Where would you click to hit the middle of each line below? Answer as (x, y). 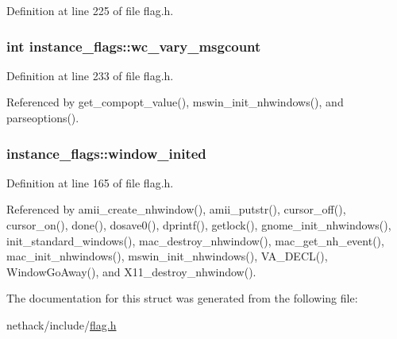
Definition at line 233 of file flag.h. (90, 75)
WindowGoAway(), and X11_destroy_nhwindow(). (131, 271)
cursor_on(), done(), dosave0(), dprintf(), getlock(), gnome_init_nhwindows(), (199, 225)
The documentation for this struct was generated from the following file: (182, 298)
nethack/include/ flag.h (62, 324)
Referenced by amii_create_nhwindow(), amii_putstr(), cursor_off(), (176, 209)
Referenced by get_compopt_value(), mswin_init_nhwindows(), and (175, 102)
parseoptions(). (43, 117)
